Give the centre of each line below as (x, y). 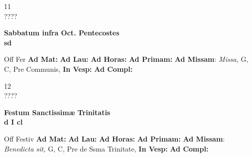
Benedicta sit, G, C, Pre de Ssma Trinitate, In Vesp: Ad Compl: (106, 148)
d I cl (13, 122)
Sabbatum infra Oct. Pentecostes (62, 33)
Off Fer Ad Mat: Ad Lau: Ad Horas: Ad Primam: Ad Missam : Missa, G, (126, 59)
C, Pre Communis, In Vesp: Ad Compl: (68, 69)
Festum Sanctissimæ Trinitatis (57, 112)
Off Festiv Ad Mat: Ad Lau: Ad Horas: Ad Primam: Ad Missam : (115, 138)
